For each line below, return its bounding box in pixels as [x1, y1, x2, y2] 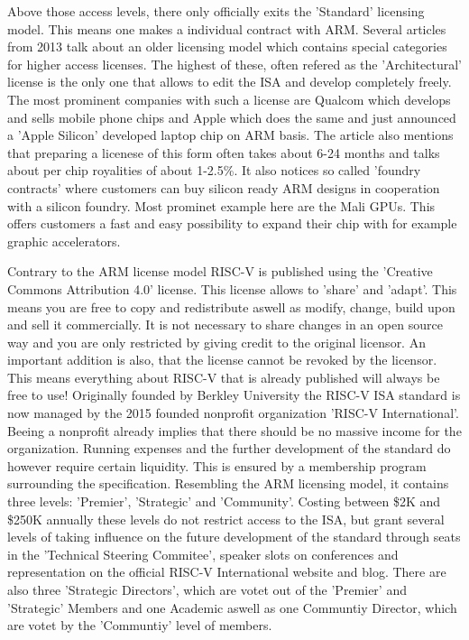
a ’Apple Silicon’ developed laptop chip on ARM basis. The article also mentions [7, 125, 454, 144]
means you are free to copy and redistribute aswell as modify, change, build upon [7, 297, 455, 316]
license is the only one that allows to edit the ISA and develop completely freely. [7, 72, 452, 91]
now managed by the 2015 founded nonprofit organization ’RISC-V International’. [7, 403, 459, 422]
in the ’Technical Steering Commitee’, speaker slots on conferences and [7, 544, 399, 563]
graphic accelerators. [7, 231, 121, 250]
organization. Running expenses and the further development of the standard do [7, 439, 451, 458]
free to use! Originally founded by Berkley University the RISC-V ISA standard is [7, 385, 461, 404]
